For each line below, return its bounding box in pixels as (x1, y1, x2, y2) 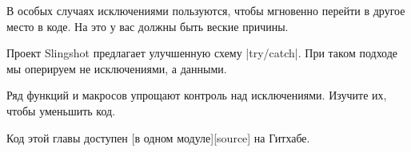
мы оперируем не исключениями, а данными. (6, 60, 227, 76)
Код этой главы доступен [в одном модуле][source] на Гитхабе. (6, 129, 310, 146)
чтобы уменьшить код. (6, 102, 116, 119)
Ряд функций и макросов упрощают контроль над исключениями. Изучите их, (6, 87, 387, 103)
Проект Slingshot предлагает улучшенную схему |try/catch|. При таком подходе (6, 45, 398, 61)
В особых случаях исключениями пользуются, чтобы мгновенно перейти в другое (6, 2, 405, 18)
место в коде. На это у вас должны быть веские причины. (6, 18, 289, 34)
